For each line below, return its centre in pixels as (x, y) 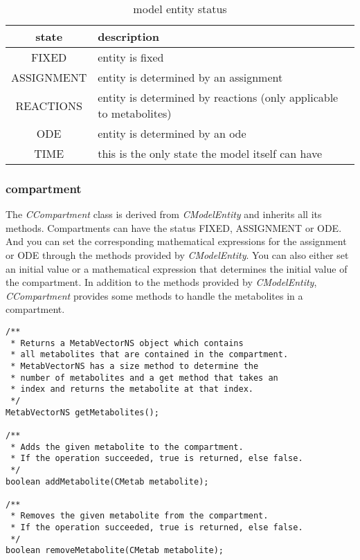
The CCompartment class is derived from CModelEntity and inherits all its (164, 214)
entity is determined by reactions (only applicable (218, 97)
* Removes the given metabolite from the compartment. (139, 516)
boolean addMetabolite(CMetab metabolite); (107, 481)
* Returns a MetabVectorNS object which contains (127, 343)
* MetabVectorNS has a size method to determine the (135, 366)
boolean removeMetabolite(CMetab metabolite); (115, 551)
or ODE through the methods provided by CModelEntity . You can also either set (177, 255)
